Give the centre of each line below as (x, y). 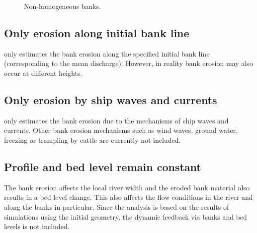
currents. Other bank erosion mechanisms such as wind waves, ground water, (121, 130)
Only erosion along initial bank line (97, 32)
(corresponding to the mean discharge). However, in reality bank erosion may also (128, 63)
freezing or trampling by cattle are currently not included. (92, 140)
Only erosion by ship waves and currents (111, 99)
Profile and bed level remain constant (103, 166)
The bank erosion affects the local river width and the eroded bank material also (127, 187)
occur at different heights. (43, 73)
